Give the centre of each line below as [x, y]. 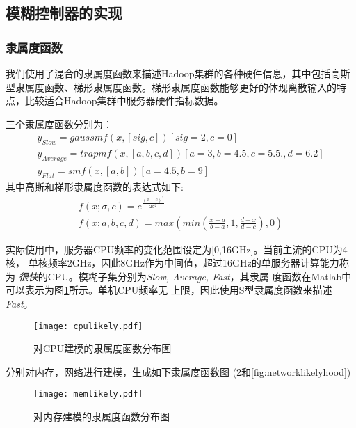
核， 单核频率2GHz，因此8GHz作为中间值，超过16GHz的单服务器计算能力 [172, 263]
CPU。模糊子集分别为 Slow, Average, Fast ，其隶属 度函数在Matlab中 [200, 276]
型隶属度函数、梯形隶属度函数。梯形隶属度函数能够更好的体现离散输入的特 [176, 87]
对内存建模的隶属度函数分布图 [102, 417]
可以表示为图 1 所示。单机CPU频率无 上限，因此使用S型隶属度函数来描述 [169, 290]
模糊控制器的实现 [64, 13]
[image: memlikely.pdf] [88, 394]
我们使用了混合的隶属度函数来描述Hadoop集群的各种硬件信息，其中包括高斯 [178, 73]
